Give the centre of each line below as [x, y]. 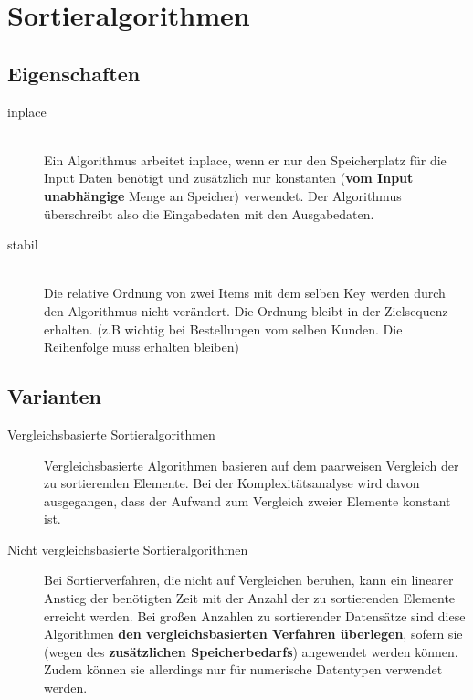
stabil [23, 244]
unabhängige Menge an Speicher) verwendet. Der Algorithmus [223, 195]
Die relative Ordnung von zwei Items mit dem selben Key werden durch [245, 293]
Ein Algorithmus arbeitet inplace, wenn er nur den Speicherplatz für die [245, 159]
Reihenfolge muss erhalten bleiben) [142, 347]
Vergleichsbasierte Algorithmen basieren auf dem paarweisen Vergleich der [252, 465]
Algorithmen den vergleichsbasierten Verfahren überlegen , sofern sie [253, 634]
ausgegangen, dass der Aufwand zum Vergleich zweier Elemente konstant [247, 500]
